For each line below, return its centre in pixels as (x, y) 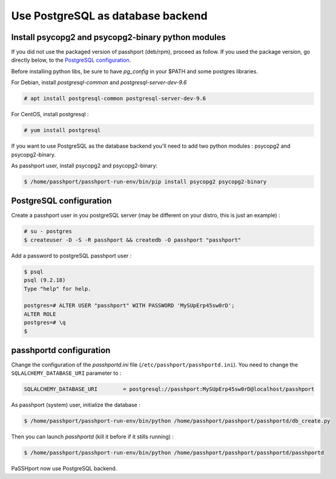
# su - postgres (48, 231)
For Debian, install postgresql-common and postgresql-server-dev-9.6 (99, 82)
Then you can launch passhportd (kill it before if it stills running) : (92, 437)
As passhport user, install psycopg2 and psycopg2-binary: (84, 165)
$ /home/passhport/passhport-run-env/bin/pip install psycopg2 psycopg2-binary (145, 181)
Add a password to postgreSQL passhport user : (71, 256)
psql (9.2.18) (45, 280)
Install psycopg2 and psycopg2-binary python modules (119, 37)
